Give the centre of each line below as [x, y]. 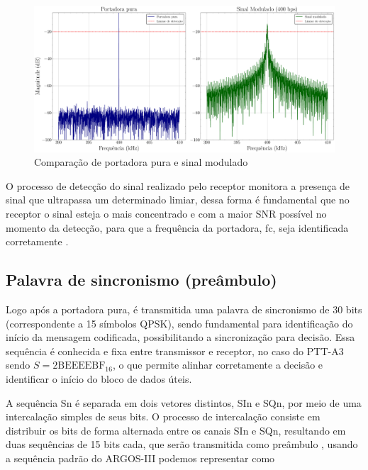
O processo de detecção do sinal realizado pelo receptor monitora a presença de [178, 185]
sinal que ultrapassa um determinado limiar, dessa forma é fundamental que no [178, 200]
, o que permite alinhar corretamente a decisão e [218, 365]
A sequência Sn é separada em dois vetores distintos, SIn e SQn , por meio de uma [184, 402]
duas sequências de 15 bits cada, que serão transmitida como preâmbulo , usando [182, 444]
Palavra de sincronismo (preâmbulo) [141, 280]
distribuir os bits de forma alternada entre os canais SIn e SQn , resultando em [176, 430]
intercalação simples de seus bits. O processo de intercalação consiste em [163, 416]
